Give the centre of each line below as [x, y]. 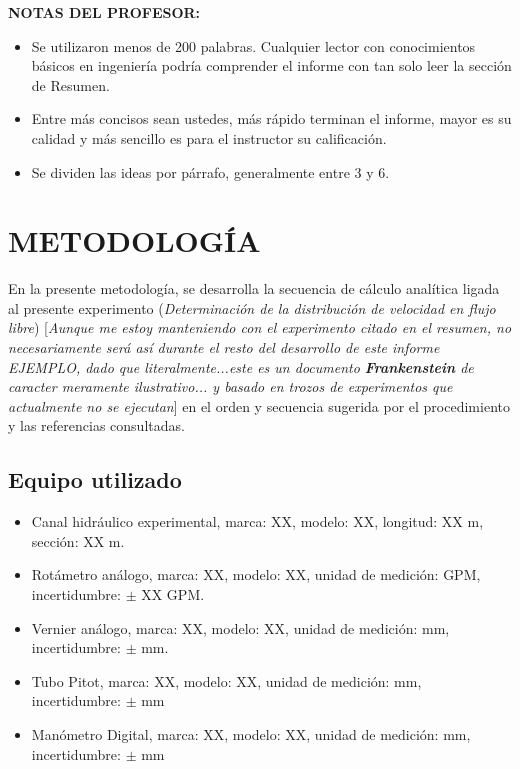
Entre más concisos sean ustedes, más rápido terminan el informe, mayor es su [271, 118]
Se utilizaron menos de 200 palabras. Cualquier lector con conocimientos [253, 45]
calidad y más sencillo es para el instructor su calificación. [209, 137]
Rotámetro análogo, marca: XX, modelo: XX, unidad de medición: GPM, [256, 574]
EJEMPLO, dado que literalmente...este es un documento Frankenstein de [241, 366]
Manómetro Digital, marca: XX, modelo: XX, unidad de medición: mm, [251, 733]
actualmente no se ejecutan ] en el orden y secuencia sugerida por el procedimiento [259, 405]
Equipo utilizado [95, 479]
